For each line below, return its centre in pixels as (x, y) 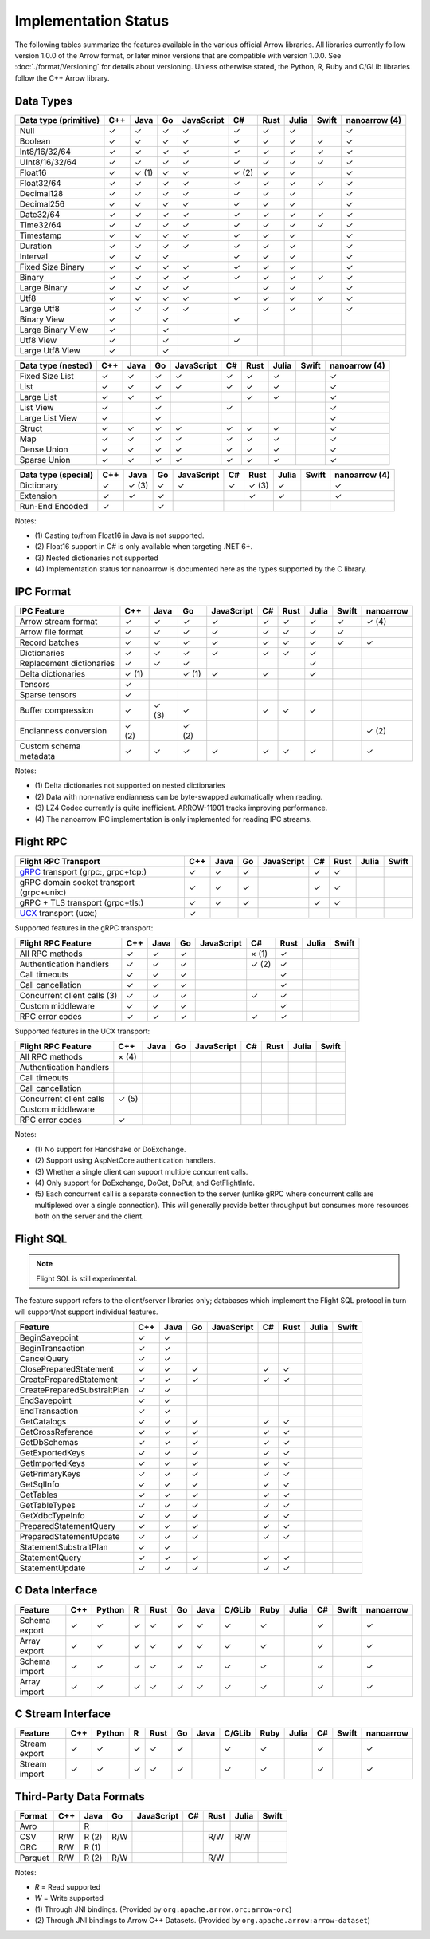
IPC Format (43, 592)
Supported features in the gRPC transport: (84, 928)
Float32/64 (40, 183)
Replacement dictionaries (67, 664)
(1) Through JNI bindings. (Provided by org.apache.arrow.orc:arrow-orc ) (163, 1909)
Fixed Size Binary (52, 267)
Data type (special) (57, 475)
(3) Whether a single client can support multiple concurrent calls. (141, 1171)
